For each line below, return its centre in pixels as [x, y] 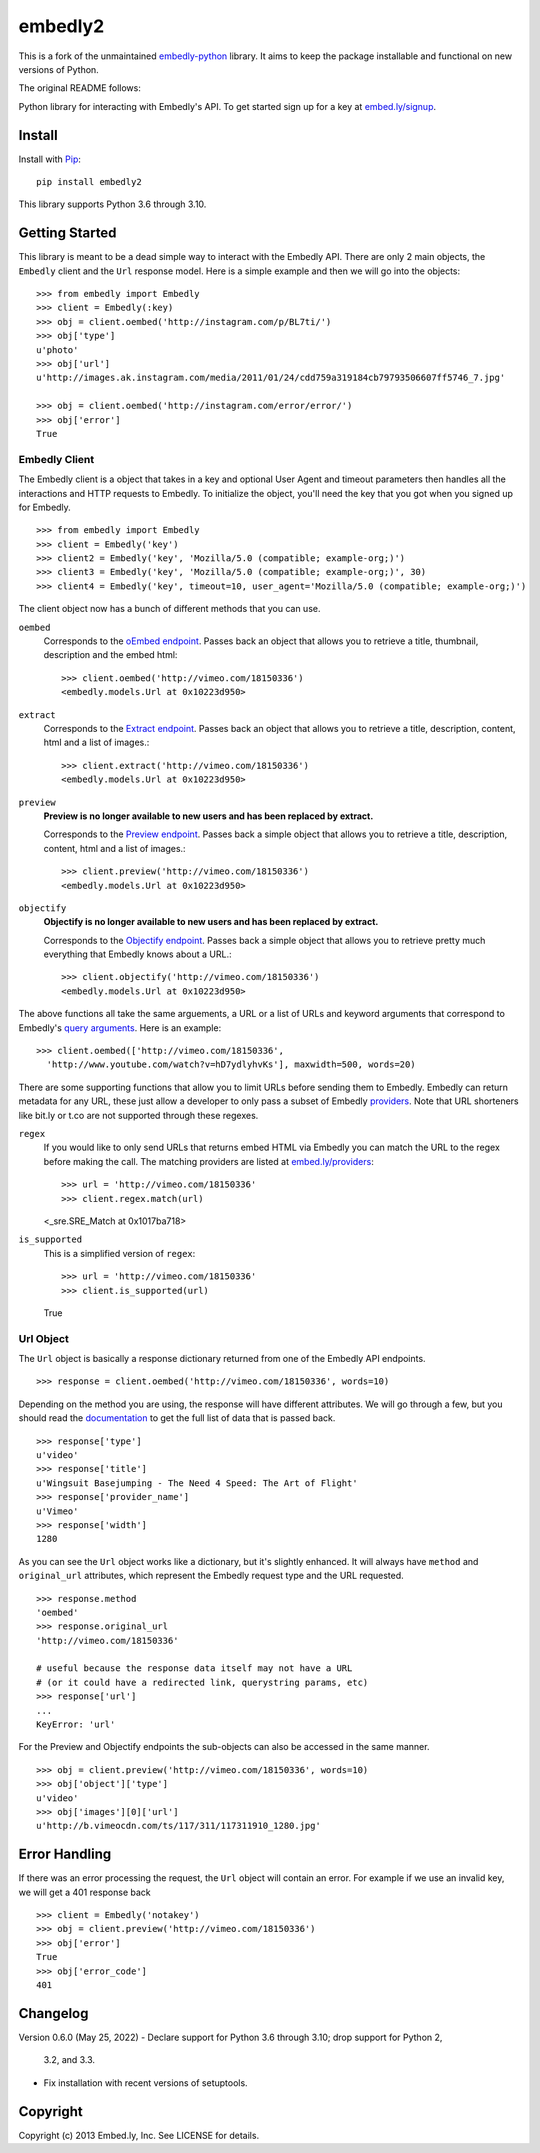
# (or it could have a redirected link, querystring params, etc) [202, 1682]
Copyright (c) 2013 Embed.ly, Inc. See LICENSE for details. [139, 2135]
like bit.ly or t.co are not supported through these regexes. [138, 1115]
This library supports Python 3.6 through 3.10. [112, 204]
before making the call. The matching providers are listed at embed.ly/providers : [208, 1161]
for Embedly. [45, 507]
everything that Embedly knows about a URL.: [137, 954]
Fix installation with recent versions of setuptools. [146, 2082]
